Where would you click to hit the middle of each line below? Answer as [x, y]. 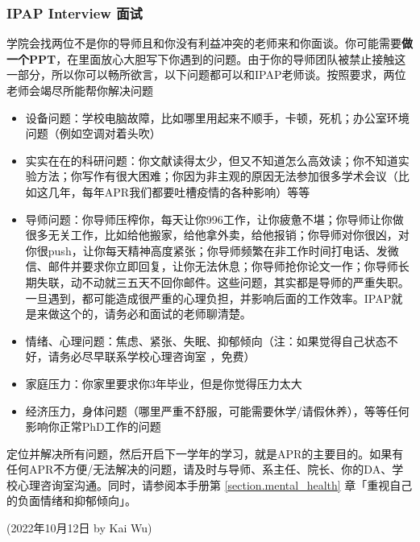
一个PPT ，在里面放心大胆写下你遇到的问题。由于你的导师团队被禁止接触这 [206, 58]
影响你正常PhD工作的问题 [93, 426]
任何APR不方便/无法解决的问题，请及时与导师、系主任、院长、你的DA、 [200, 469]
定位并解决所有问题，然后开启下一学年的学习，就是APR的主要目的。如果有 [205, 453]
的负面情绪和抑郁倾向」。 [71, 501]
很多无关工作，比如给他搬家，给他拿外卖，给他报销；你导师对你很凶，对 [217, 235]
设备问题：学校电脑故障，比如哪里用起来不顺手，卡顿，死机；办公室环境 [217, 117]
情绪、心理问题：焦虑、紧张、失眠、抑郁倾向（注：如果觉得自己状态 [206, 340]
